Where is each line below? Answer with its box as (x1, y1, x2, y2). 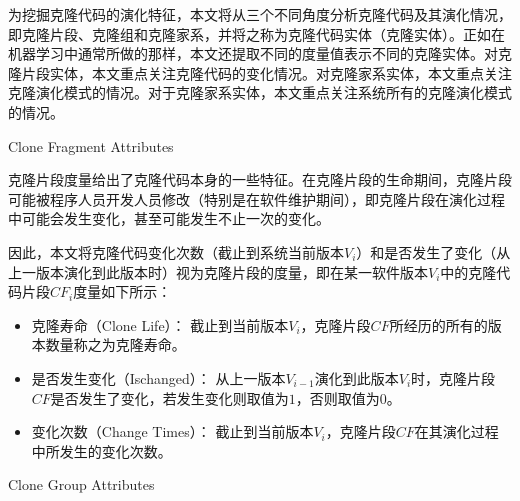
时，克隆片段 (411, 367, 496, 388)
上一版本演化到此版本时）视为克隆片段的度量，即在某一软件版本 (8, 261, 428, 282)
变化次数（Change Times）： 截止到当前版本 (31, 421, 314, 442)
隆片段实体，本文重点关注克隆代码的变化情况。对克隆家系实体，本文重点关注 (8, 62, 512, 83)
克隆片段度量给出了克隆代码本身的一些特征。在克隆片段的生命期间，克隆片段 (8, 169, 512, 190)
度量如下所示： (73, 281, 172, 302)
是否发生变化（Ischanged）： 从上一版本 (31, 367, 286, 388)
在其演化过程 (414, 421, 499, 442)
